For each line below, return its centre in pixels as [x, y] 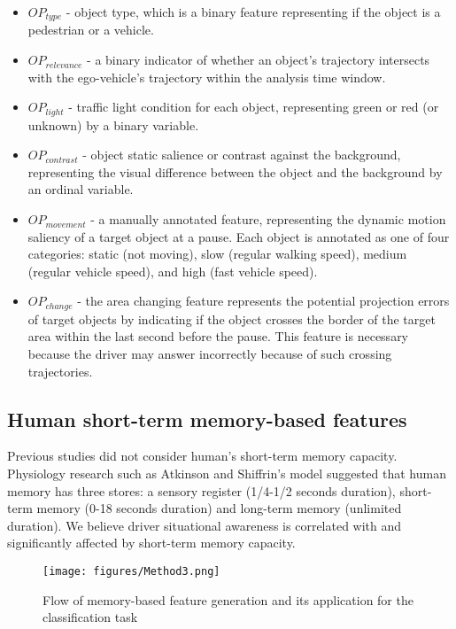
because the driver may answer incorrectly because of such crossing [210, 354]
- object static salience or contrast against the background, [242, 155]
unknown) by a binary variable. [113, 124]
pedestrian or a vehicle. [91, 30]
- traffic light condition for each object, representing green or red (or [254, 107]
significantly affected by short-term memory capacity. [151, 543]
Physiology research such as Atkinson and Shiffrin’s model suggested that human [227, 474]
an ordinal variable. [81, 189]
